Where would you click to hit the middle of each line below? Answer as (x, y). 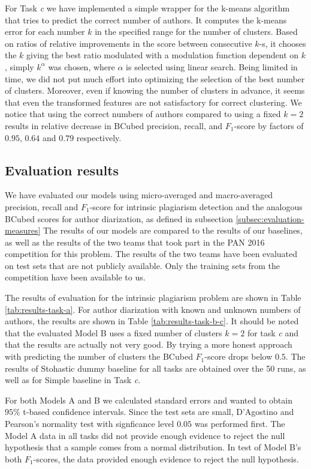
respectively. (99, 137)
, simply (19, 66)
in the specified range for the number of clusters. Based (196, 32)
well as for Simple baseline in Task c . (73, 380)
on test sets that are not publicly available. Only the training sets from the (143, 265)
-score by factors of (269, 125)
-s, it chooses (283, 43)
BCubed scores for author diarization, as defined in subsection (119, 218)
